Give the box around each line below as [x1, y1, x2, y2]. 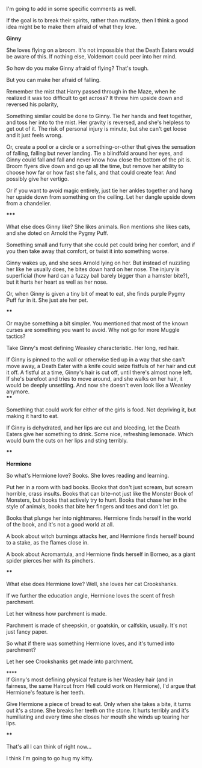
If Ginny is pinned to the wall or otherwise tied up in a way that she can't [6, 356, 185, 363]
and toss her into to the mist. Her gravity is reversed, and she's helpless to [6, 119, 191, 126]
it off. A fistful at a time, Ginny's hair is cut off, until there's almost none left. [6, 369, 192, 376]
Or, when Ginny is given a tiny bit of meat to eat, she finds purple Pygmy [6, 290, 185, 297]
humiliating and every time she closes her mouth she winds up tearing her [6, 713, 189, 720]
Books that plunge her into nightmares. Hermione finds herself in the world [6, 514, 191, 522]
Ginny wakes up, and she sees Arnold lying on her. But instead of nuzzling [6, 259, 191, 266]
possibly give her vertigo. [6, 175, 69, 183]
